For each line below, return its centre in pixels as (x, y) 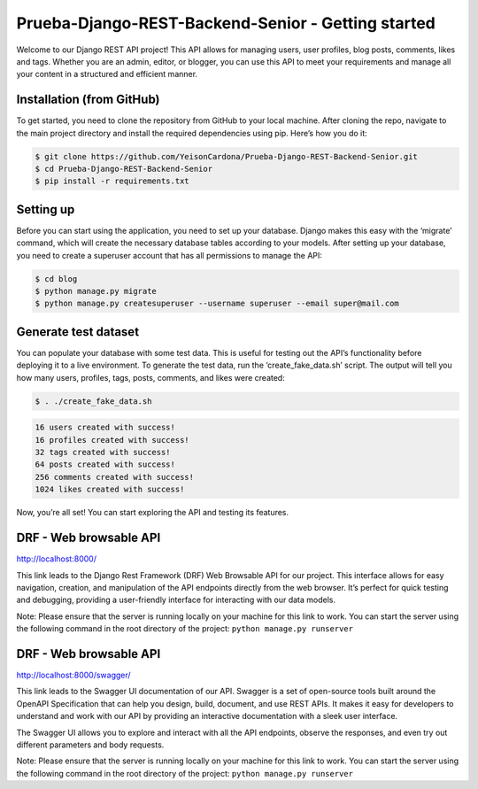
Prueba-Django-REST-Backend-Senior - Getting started (226, 23)
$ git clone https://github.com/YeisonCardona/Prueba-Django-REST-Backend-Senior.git (226, 156)
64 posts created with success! (105, 464)
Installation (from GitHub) (88, 100)
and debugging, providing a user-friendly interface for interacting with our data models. (176, 600)
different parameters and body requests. (90, 745)
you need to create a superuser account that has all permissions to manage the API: (170, 255)
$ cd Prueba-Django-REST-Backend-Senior (123, 169)
